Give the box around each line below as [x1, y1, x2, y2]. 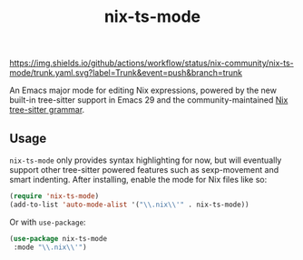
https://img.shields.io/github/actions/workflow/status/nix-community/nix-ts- [9, 57, 295, 69]
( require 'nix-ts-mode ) [9, 192, 100, 201]
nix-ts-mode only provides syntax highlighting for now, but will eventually [9, 155, 282, 165]
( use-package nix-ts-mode [9, 234, 107, 243]
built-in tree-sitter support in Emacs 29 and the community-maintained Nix [9, 95, 288, 105]
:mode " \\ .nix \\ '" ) [13, 243, 88, 252]
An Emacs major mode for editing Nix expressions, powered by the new [9, 85, 277, 96]
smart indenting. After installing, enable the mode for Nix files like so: [9, 175, 268, 185]
